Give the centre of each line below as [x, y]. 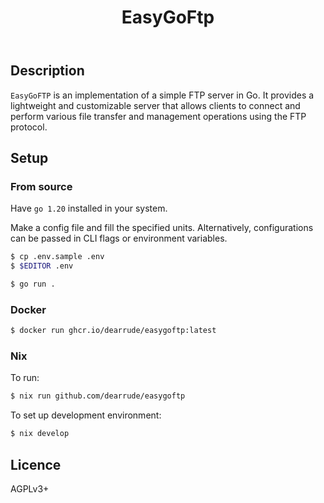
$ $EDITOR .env [42, 266]
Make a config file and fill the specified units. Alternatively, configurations [162, 228]
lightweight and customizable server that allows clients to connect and [155, 105]
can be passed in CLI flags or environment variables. [119, 238]
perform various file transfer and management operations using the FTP [158, 116]
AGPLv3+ [30, 488]
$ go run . [33, 284]
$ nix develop [40, 434]
